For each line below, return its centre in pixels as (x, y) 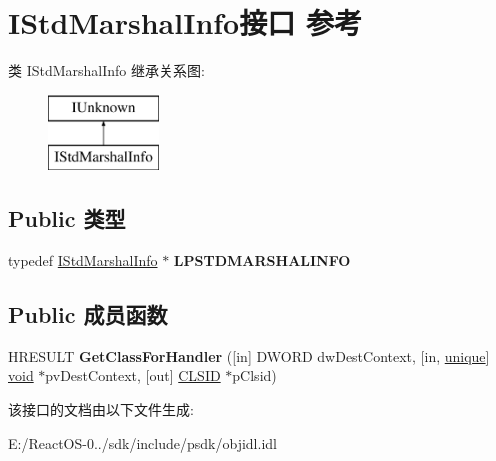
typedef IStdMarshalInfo (83, 260)
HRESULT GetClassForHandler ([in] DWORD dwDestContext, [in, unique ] (249, 355)
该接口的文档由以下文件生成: (101, 409)
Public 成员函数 (88, 314)
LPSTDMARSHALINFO (262, 260)
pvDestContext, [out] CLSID (133, 375)
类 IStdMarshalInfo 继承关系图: (106, 70)
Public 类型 (67, 218)
